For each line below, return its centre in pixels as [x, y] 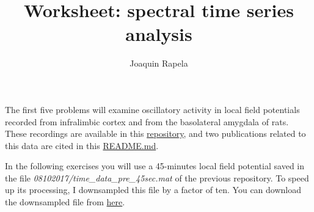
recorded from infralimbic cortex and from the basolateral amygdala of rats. [147, 121]
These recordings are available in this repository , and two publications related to [155, 133]
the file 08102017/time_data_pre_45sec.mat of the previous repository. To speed [157, 177]
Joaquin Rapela [159, 63]
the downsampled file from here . [65, 202]
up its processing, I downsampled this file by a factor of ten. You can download [153, 190]
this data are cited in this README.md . [82, 145]
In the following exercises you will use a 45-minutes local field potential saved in [155, 166]
